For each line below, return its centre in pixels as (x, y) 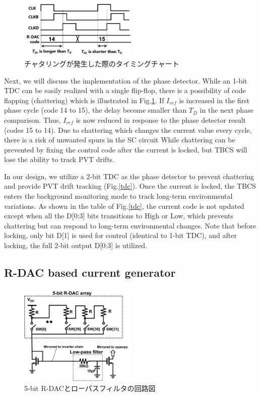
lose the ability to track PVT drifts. (59, 159)
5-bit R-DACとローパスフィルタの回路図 (90, 388)
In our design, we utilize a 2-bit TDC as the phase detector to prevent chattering (129, 176)
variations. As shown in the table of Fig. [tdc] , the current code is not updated (124, 206)
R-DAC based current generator (90, 272)
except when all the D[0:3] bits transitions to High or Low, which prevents (119, 216)
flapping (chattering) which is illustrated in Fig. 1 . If (84, 100)
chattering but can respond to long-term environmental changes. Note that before (130, 225)
